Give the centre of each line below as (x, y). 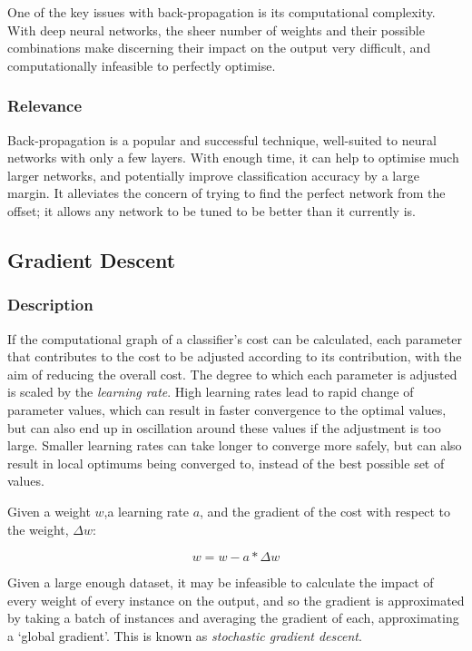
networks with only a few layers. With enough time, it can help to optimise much (233, 158)
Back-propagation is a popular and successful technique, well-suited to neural (222, 139)
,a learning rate (146, 511)
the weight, (38, 529)
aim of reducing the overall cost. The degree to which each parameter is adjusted (232, 374)
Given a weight (49, 511)
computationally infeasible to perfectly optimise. (142, 65)
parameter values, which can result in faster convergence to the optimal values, (227, 409)
